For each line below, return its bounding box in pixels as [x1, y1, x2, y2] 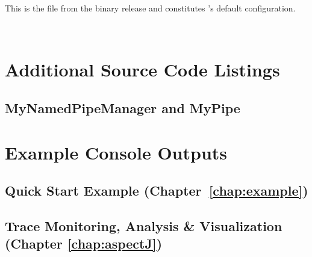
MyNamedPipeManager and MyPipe [5, 98, 240, 117]
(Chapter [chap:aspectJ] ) [5, 234, 163, 253]
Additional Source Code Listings [5, 57, 280, 82]
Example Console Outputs [5, 140, 228, 164]
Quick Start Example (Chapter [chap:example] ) [5, 181, 308, 200]
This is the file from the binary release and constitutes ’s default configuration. [5, 2, 296, 14]
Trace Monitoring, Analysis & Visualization [5, 216, 282, 235]
